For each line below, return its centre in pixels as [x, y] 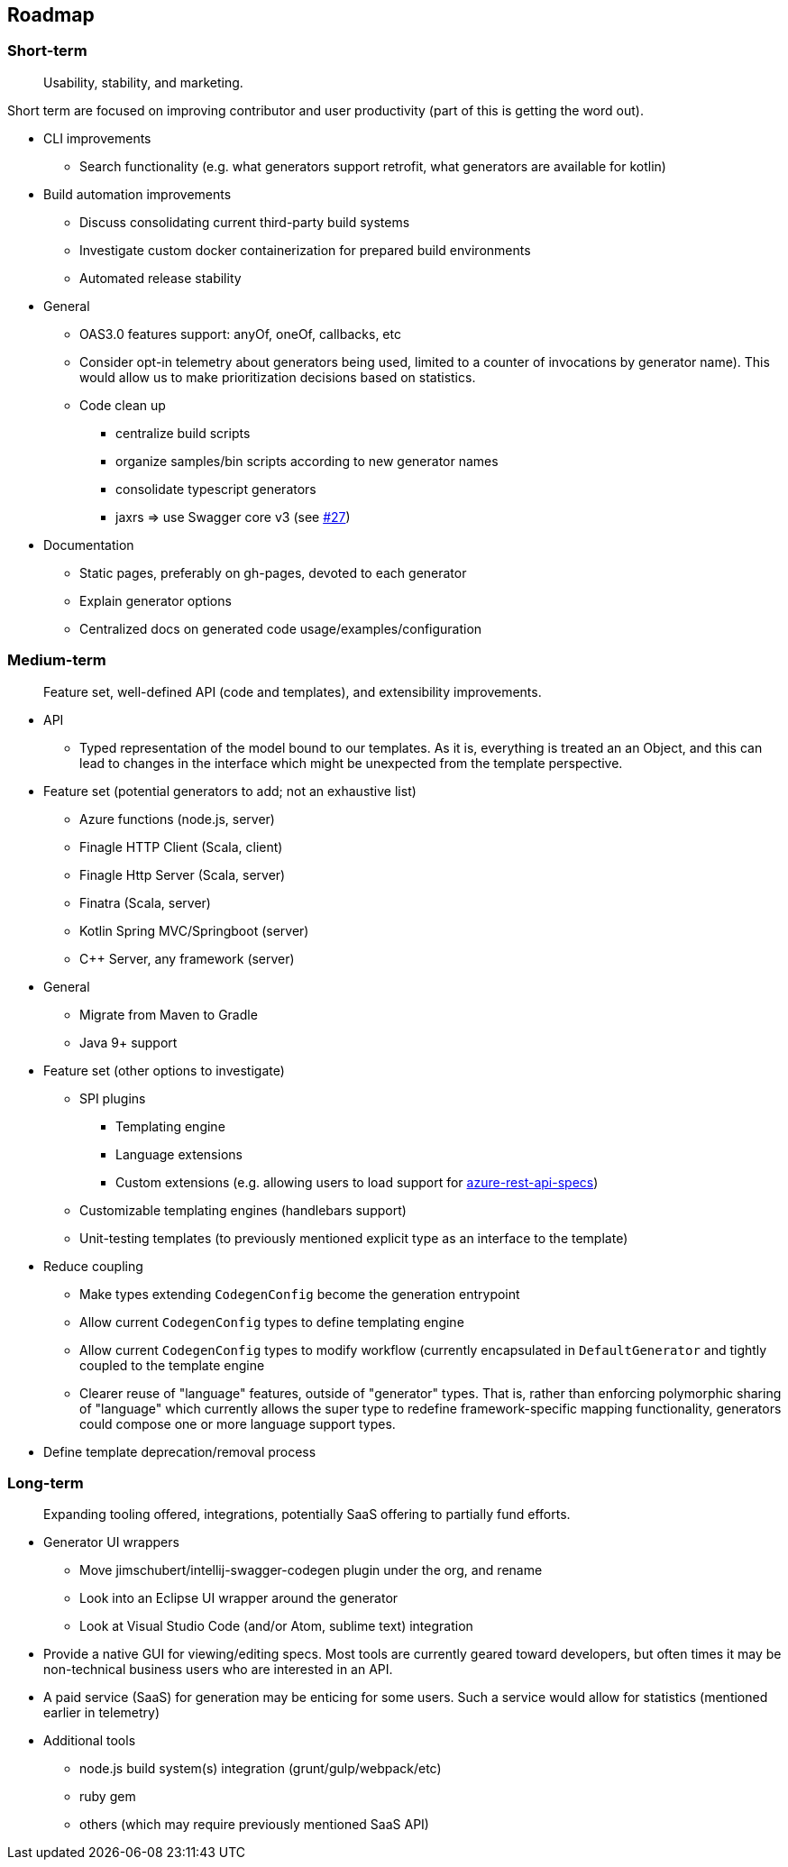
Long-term [46, 1483]
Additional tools [90, 1741]
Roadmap [51, 15]
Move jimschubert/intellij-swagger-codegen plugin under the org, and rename [311, 1570]
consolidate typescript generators [216, 489]
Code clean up [123, 405]
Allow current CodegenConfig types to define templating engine [272, 1322]
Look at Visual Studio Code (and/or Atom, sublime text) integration [276, 1626]
